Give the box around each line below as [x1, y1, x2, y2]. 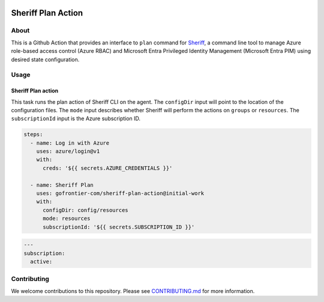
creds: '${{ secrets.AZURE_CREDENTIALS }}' [43, 165, 173, 171]
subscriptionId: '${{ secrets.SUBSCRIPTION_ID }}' [43, 223, 195, 231]
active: [30, 258, 53, 265]
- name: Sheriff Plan [30, 181, 94, 189]
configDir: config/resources [43, 207, 128, 213]
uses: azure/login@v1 [36, 148, 100, 155]
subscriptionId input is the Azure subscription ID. [11, 115, 141, 122]
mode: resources [43, 215, 91, 222]
